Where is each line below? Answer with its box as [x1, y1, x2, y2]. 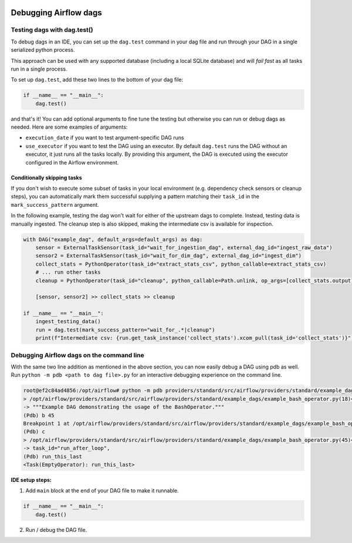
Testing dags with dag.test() [11, 26, 93, 34]
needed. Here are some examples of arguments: [11, 123, 128, 130]
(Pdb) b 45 [23, 412, 55, 418]
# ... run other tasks [35, 269, 101, 276]
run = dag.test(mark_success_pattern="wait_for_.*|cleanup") [35, 326, 215, 333]
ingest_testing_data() [35, 318, 101, 325]
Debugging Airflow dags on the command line [11, 351, 145, 359]
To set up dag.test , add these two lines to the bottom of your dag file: [11, 76, 184, 83]
